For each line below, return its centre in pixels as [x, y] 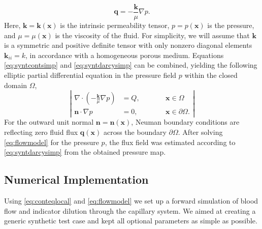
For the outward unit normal [49, 122]
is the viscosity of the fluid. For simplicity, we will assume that [152, 35]
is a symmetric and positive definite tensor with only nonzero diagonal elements [128, 45]
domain [16, 85]
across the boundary [135, 132]
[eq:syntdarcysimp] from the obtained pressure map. [85, 152]
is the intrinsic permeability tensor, [115, 25]
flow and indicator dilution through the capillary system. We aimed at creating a [130, 210]
